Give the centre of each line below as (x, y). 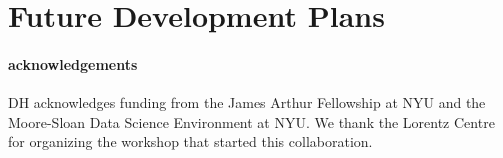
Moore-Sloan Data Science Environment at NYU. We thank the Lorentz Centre (251, 121)
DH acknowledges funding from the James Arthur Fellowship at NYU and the (247, 102)
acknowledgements (73, 63)
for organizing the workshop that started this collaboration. (190, 141)
